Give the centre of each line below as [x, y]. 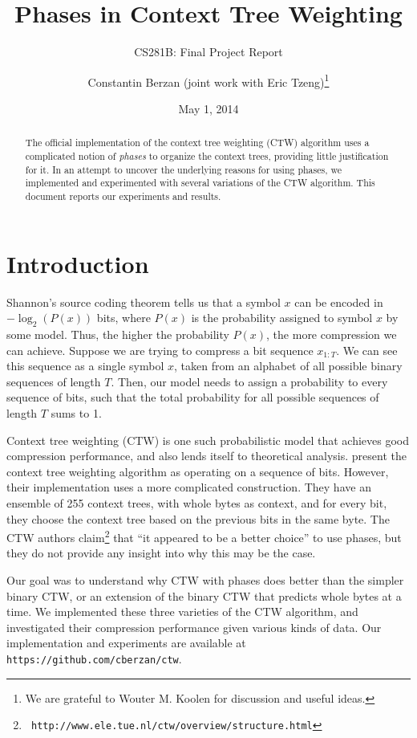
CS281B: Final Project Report [208, 52]
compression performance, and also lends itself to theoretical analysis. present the [206, 456]
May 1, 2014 [208, 108]
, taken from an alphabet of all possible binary [288, 366]
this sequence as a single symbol [85, 366]
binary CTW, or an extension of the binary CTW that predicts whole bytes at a [204, 595]
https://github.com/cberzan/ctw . [94, 658]
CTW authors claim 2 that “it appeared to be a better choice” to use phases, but [204, 536]
